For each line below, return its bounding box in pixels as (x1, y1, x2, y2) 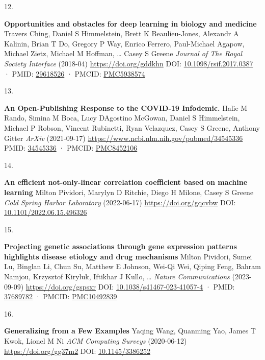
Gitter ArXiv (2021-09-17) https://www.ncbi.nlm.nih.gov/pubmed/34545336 (4, 132, 243, 143)
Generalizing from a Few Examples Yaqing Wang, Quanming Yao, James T (4, 325, 256, 336)
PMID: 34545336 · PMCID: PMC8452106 (4, 142, 138, 153)
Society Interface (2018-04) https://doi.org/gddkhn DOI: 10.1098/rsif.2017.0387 (4, 58, 253, 68)
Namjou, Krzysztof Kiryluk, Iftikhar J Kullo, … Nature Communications (4, 271, 230, 282)
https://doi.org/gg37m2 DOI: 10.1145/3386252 (4, 345, 150, 356)
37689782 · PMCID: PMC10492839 (4, 291, 117, 302)
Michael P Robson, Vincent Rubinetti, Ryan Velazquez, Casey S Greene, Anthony (4, 122, 260, 133)
